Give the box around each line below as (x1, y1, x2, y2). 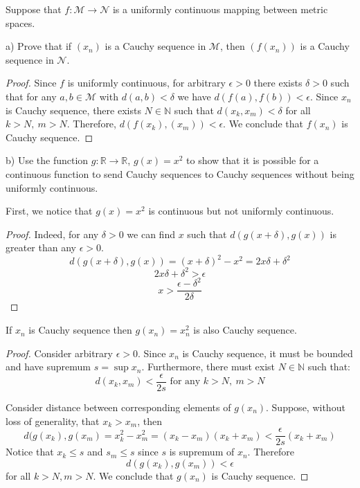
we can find (127, 226, 175, 241)
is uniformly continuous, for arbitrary (67, 75, 226, 90)
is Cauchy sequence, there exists (6, 102, 141, 117)
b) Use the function (6, 153, 89, 168)
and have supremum (6, 359, 91, 374)
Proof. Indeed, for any (6, 226, 99, 241)
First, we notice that (6, 204, 93, 218)
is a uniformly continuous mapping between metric (112, 2, 328, 16)
